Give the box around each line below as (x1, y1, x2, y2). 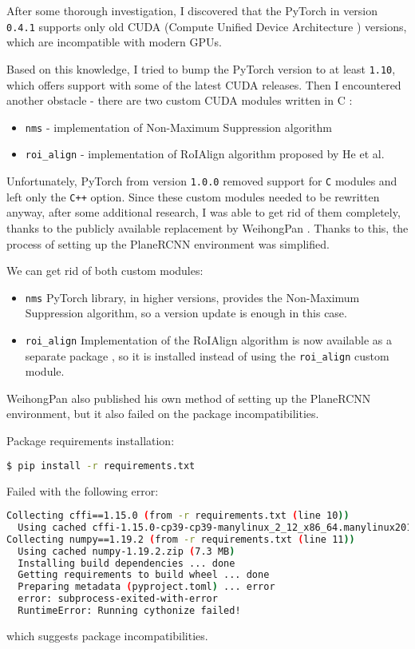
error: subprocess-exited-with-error (18, 593, 218, 605)
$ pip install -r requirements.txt (6, 460, 196, 472)
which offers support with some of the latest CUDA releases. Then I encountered (6, 76, 401, 93)
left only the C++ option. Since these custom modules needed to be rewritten (6, 188, 380, 205)
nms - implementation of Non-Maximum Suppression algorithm (25, 118, 332, 135)
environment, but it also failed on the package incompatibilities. (6, 405, 319, 422)
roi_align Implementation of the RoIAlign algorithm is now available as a (25, 331, 392, 348)
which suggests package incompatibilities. (6, 627, 208, 643)
